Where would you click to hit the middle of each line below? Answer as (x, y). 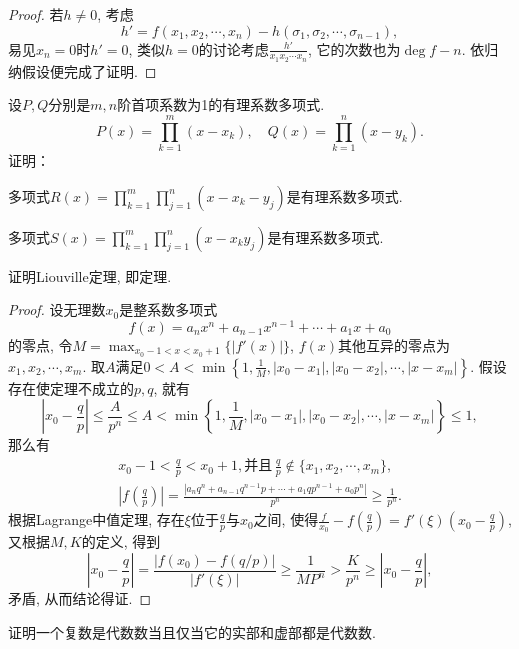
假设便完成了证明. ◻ (89, 70)
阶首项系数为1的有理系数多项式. (221, 104)
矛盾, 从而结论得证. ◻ (80, 598)
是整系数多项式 (168, 309)
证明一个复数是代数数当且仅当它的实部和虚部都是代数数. (192, 631)
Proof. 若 (36, 14)
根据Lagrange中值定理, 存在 (96, 519)
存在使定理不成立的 (71, 387)
